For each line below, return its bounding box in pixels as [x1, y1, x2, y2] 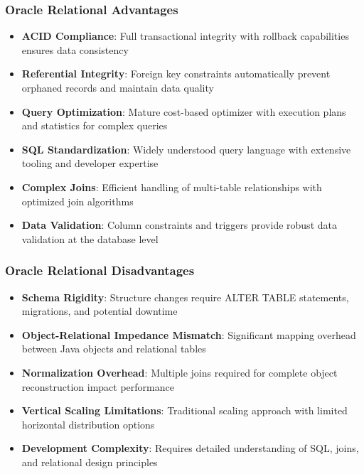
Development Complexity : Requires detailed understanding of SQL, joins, [21, 441, 359, 456]
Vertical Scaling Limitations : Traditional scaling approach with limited [21, 403, 348, 418]
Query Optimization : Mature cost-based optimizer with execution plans [21, 104, 346, 119]
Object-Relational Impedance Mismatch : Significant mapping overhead [21, 327, 356, 342]
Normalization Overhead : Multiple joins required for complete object [21, 365, 338, 379]
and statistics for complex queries [21, 118, 168, 133]
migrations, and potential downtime [21, 303, 178, 318]
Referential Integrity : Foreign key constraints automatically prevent [21, 66, 331, 81]
